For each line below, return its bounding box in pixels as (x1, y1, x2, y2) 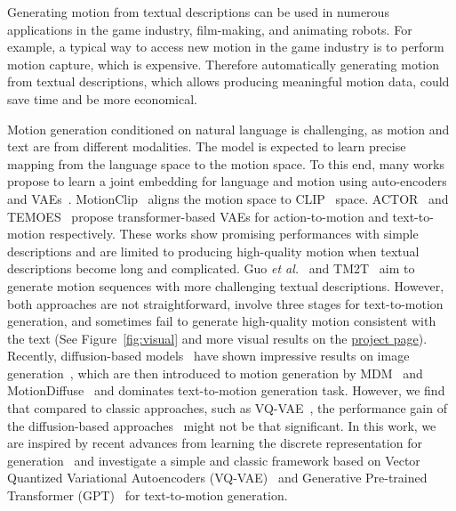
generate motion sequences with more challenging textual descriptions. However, (7, 276, 444, 295)
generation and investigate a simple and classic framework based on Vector (7, 450, 420, 469)
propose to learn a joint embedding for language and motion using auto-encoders (7, 172, 447, 191)
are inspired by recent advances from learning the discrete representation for (7, 434, 422, 452)
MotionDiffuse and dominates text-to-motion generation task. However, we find (7, 381, 445, 400)
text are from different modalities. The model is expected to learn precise (7, 137, 406, 156)
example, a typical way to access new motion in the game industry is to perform (7, 37, 444, 56)
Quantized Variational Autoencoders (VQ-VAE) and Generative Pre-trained (7, 468, 428, 487)
